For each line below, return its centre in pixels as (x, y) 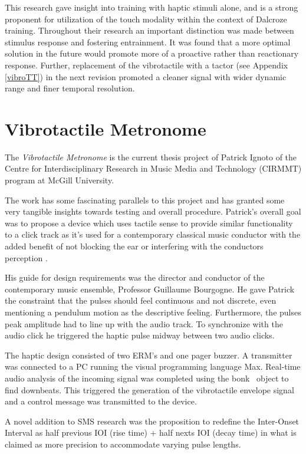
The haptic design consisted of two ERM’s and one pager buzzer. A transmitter (149, 355)
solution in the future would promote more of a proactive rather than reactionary (152, 53)
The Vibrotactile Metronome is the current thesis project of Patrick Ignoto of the (151, 157)
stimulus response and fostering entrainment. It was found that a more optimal (148, 42)
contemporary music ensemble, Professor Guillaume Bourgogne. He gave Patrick (150, 289)
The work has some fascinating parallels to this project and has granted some (145, 200)
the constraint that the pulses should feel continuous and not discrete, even (141, 300)
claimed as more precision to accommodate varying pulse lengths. (123, 444)
